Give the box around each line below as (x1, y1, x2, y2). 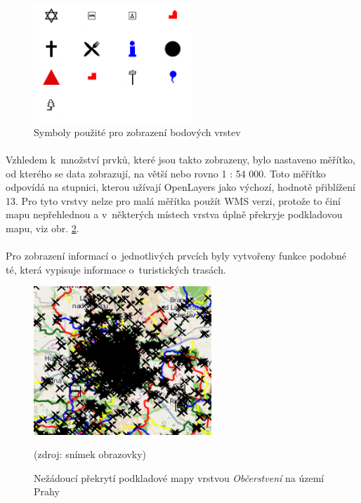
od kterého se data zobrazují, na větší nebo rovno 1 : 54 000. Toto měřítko (6, 166, 326, 180)
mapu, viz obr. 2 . (6, 221, 79, 236)
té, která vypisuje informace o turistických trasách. (6, 262, 226, 276)
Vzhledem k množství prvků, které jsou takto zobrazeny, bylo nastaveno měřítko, (6, 152, 355, 167)
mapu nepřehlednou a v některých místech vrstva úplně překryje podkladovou (6, 207, 343, 222)
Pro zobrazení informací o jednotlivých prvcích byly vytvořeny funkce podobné (6, 248, 347, 263)
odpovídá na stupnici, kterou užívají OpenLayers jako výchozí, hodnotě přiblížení (6, 180, 355, 194)
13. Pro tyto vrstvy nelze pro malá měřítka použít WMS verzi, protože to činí (6, 193, 341, 208)
